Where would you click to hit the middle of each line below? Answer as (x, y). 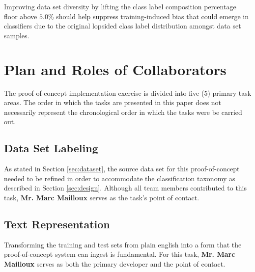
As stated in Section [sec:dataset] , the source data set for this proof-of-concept (122, 169)
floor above (21, 16)
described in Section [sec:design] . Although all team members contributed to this (126, 188)
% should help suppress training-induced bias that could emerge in (148, 16)
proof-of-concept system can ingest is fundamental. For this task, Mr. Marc (120, 254)
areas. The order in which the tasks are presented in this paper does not (113, 102)
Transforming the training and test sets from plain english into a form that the (123, 244)
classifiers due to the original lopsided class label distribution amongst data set (123, 26)
